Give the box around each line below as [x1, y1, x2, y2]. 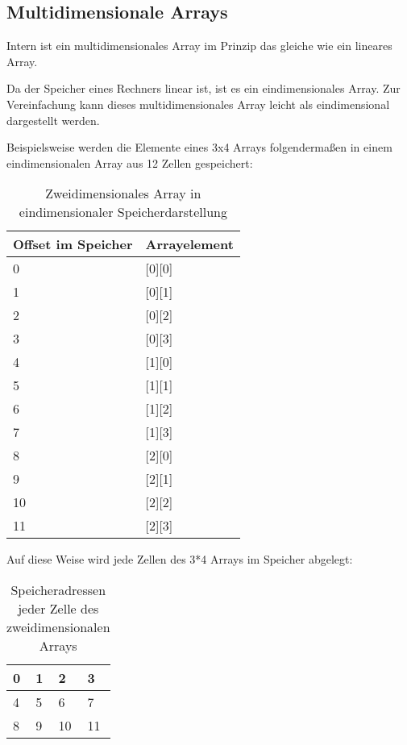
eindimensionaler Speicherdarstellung [19, 202, 227, 222]
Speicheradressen [10, 580, 106, 599]
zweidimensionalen [6, 617, 110, 636]
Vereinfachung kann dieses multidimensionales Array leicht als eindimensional [6, 95, 390, 112]
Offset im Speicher [13, 235, 133, 254]
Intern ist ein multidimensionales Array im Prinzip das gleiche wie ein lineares [6, 37, 392, 54]
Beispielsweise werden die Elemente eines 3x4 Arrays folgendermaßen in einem [6, 139, 392, 156]
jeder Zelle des [18, 598, 99, 618]
